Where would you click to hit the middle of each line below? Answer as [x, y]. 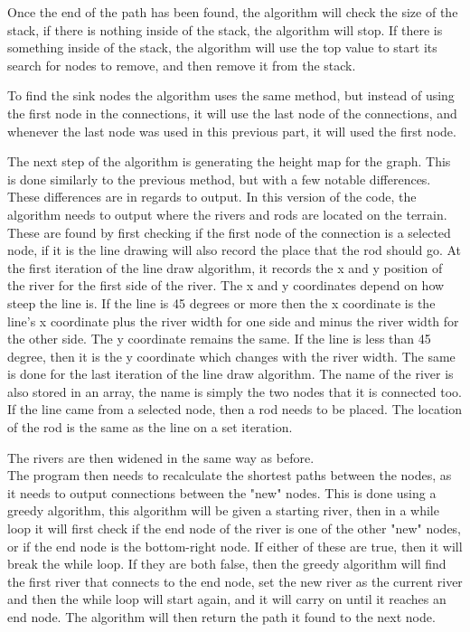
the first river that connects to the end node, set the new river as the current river [235, 581]
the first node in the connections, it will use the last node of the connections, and [232, 113]
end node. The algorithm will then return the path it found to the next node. [221, 617]
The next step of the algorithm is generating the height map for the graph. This [229, 161]
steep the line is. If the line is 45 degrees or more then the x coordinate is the [221, 302]
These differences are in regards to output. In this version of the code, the [212, 197]
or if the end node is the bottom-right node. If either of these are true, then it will [235, 546]
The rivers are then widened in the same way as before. [161, 457]
